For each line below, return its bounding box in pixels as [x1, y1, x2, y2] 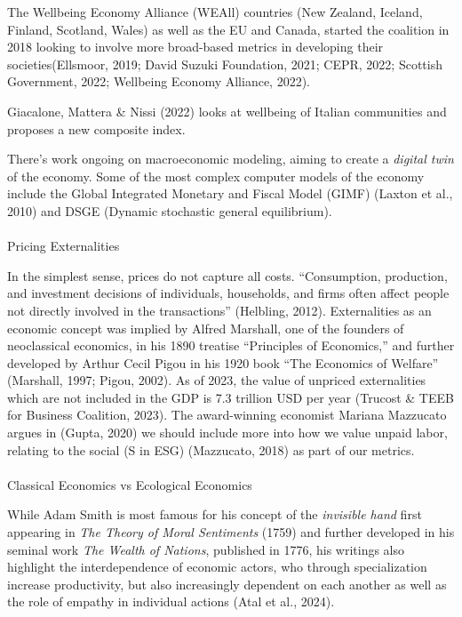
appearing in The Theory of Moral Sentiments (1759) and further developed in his [7, 523, 455, 541]
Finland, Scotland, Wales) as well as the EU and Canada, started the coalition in [7, 20, 450, 38]
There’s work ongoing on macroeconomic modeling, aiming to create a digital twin [7, 149, 454, 168]
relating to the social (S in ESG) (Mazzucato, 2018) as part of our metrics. [7, 440, 415, 459]
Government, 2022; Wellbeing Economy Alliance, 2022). [7, 72, 311, 91]
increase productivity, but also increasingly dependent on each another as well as [7, 574, 447, 593]
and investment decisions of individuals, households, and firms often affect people [7, 284, 450, 302]
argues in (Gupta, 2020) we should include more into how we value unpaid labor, [7, 423, 448, 442]
